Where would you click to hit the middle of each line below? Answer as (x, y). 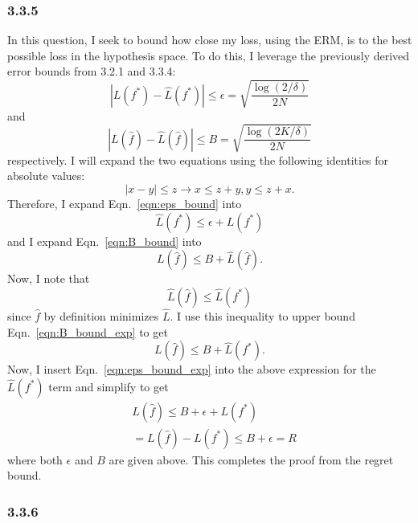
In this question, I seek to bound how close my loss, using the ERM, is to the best (210, 40)
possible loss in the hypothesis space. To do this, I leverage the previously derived (209, 55)
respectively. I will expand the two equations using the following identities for (198, 159)
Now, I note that (49, 278)
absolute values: (46, 176)
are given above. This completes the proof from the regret (251, 459)
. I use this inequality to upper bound (262, 316)
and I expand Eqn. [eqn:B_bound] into (104, 241)
